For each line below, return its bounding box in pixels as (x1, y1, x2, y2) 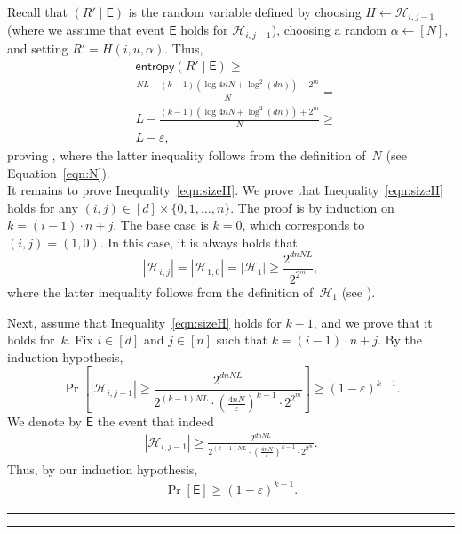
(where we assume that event (7, 20, 165, 39)
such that (216, 330, 268, 349)
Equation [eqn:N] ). (7, 163, 110, 182)
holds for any (7, 198, 78, 216)
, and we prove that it (313, 312, 433, 331)
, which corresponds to (242, 215, 365, 234)
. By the (377, 330, 422, 349)
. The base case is (113, 215, 209, 234)
